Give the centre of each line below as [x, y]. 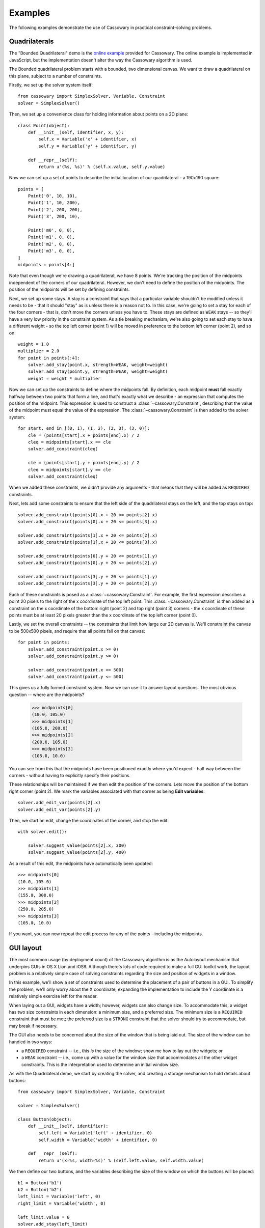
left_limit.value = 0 [44, 1217]
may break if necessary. [33, 1026]
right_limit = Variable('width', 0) [62, 1203]
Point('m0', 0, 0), [51, 230]
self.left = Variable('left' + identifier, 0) [95, 1133]
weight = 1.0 [33, 344]
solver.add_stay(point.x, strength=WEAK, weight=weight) [98, 365]
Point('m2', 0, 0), [51, 244]
